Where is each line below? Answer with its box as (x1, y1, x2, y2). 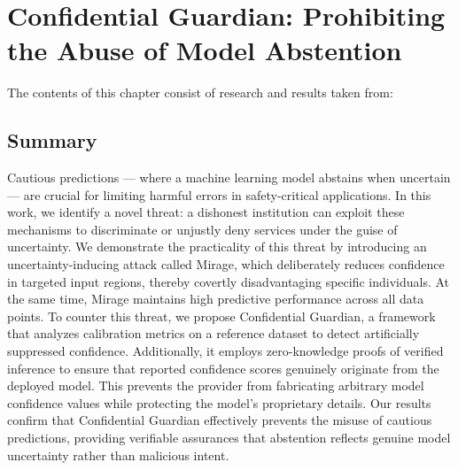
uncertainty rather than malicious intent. (7, 445, 229, 464)
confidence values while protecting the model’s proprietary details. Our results (7, 393, 431, 412)
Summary (7, 127, 97, 154)
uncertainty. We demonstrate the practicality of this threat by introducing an (7, 237, 427, 256)
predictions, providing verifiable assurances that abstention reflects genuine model (7, 428, 451, 447)
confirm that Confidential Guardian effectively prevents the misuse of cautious (7, 411, 432, 429)
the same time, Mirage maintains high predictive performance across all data (7, 289, 424, 308)
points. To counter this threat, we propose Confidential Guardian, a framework (7, 306, 436, 325)
